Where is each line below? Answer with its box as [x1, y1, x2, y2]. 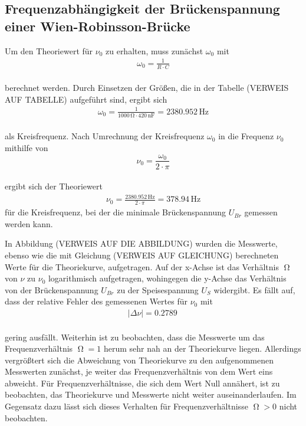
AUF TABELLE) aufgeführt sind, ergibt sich [5, 93, 167, 105]
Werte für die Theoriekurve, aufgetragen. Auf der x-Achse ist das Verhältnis [5, 260, 279, 273]
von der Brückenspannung [5, 283, 98, 296]
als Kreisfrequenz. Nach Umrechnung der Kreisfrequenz [5, 130, 205, 142]
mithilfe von [5, 141, 48, 153]
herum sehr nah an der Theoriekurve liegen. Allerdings [103, 342, 301, 355]
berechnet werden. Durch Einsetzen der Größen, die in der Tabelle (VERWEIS [5, 81, 289, 94]
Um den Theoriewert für [5, 44, 93, 57]
